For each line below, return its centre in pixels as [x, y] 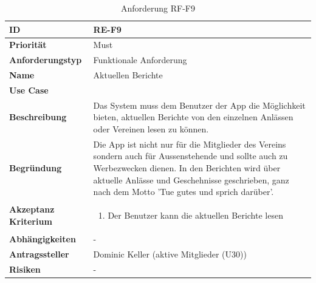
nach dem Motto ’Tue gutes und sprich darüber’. [184, 192]
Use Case [29, 90]
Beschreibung [38, 117]
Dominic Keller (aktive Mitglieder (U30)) [170, 254]
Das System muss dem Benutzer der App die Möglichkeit [199, 105]
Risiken [25, 269]
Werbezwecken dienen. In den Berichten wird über [187, 168]
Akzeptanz [32, 209]
